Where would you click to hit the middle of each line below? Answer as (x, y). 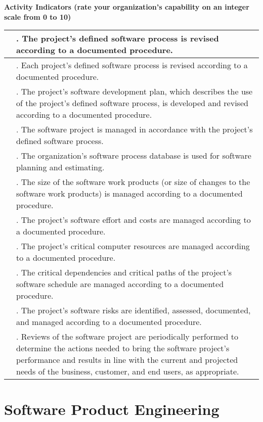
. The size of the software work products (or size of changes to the (133, 182)
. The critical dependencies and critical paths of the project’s (124, 272)
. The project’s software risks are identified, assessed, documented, (134, 310)
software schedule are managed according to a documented (120, 284)
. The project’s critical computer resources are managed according (133, 246)
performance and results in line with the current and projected (127, 360)
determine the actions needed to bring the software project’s (123, 348)
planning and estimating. (60, 167)
